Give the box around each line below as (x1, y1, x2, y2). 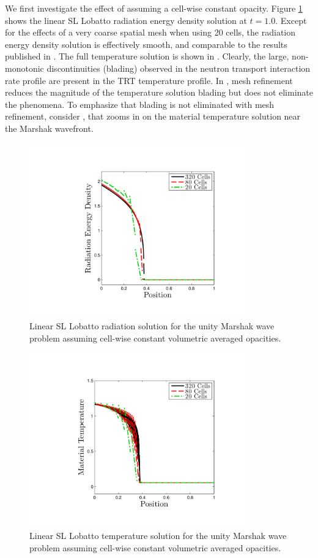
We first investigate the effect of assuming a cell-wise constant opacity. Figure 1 (5, 2, 303, 14)
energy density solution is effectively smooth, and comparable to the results (5, 37, 287, 50)
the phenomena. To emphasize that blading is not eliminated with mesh (5, 97, 275, 110)
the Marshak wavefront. (5, 121, 94, 134)
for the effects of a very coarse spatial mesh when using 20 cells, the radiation (5, 26, 296, 39)
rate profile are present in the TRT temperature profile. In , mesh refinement (5, 74, 293, 86)
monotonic (5, 61, 44, 74)
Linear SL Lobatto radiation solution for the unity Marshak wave (29, 319, 275, 332)
